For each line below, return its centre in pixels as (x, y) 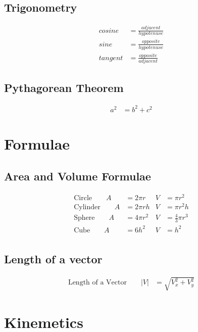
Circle (83, 198)
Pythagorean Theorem (64, 87)
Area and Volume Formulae (78, 176)
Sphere (84, 218)
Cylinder (87, 207)
